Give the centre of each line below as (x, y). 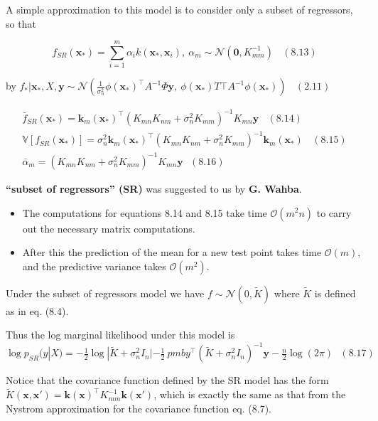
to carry (334, 212)
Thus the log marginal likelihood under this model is (120, 335)
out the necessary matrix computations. (109, 228)
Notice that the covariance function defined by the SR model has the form (167, 380)
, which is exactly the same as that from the (250, 394)
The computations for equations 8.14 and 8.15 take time (145, 212)
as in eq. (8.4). (37, 310)
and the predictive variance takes (94, 266)
